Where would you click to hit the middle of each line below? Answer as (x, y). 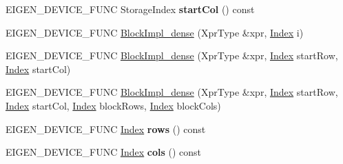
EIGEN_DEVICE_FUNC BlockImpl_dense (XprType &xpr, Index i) (155, 32)
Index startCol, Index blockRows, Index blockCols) (113, 105)
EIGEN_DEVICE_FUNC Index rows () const (106, 129)
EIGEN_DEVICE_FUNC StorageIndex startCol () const (130, 9)
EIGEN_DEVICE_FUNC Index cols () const (104, 152)
